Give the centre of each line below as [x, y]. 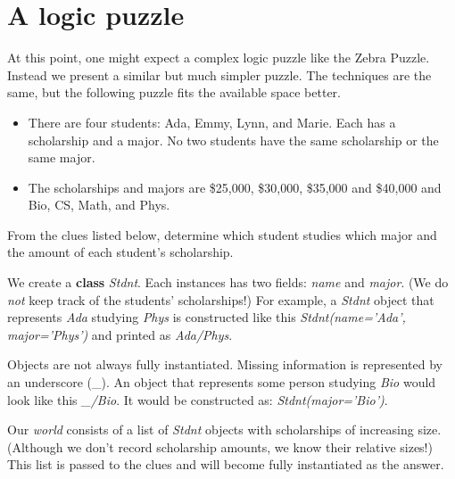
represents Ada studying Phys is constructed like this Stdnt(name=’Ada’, [207, 317]
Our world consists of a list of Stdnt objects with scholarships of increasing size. [224, 429]
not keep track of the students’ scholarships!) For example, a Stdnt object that [221, 299]
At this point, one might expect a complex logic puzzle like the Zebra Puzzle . [219, 58]
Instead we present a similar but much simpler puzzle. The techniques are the [219, 74]
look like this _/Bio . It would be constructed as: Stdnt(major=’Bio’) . [198, 399]
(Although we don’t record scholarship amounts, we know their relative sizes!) [220, 446]
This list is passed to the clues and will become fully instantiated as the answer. [226, 464]
